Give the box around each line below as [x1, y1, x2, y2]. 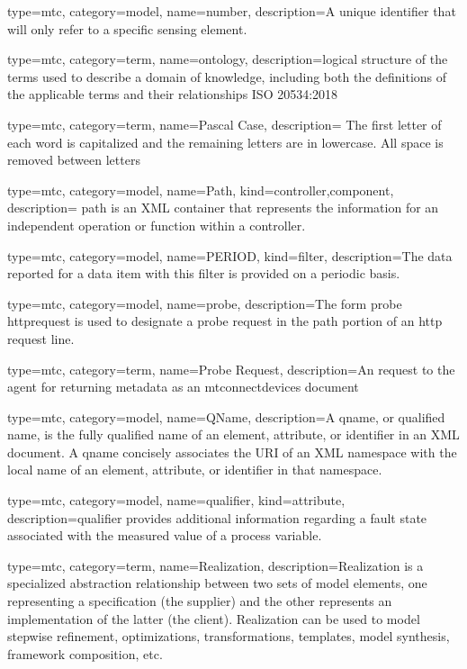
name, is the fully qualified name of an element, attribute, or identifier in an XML [7, 425, 460, 444]
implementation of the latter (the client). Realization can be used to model [7, 609, 420, 628]
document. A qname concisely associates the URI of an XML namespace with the [7, 442, 457, 461]
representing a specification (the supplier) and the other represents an [7, 592, 392, 610]
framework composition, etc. [7, 644, 163, 663]
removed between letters [7, 150, 140, 169]
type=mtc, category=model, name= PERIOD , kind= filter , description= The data [7, 246, 453, 265]
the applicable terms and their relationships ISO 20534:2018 [7, 85, 338, 104]
